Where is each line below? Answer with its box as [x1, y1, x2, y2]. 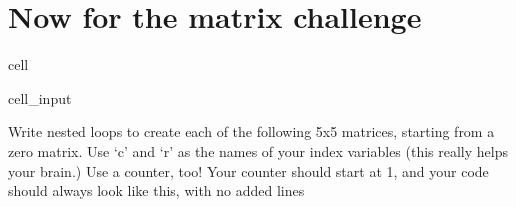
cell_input [8, 87, 72, 108]
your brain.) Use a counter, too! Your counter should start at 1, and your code [8, 160, 489, 181]
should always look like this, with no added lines [8, 180, 305, 201]
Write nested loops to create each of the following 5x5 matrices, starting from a [8, 121, 495, 142]
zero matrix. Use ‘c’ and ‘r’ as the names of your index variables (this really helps [8, 140, 509, 161]
